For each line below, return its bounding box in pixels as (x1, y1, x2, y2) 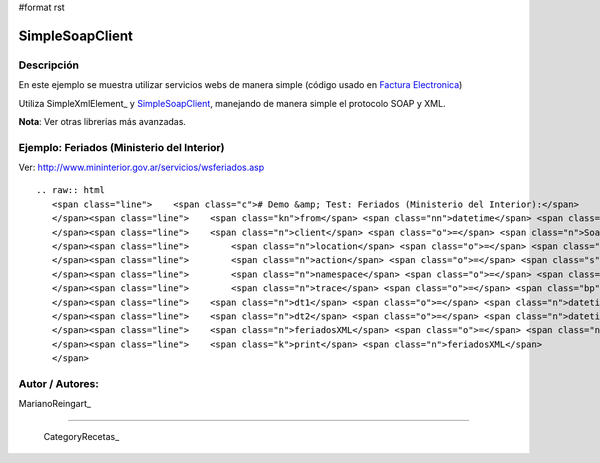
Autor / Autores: (18, 376, 99, 390)
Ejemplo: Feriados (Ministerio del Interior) (18, 140, 225, 154)
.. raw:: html (36, 185, 105, 196)
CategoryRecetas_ (43, 430, 120, 442)
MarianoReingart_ (18, 398, 92, 410)
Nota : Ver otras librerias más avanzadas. (18, 115, 187, 127)
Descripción (18, 58, 80, 72)
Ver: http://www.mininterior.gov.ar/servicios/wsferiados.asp (18, 161, 265, 174)
